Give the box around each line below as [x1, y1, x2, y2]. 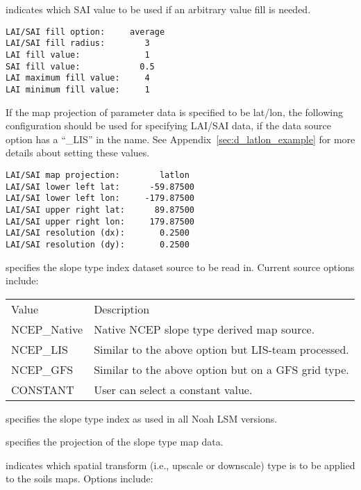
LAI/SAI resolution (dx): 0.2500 [6, 228, 190, 238]
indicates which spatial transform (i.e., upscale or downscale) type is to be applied [6, 457, 355, 472]
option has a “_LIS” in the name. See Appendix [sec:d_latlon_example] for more [6, 131, 355, 146]
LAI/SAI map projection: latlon [6, 170, 190, 180]
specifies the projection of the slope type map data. [6, 434, 224, 449]
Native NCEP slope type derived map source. [94, 320, 315, 337]
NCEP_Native [11, 320, 83, 337]
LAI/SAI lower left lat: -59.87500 [6, 181, 195, 192]
